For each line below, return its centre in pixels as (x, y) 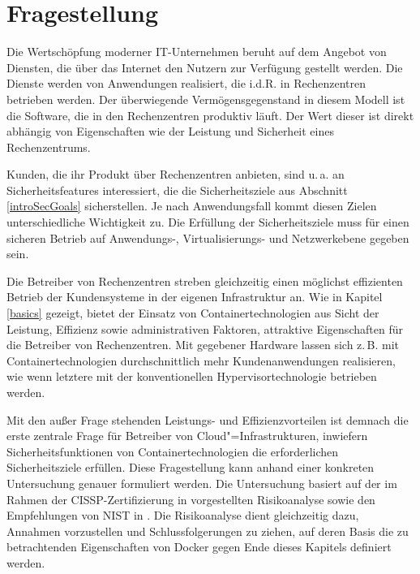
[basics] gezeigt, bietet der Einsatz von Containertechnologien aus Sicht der (193, 313)
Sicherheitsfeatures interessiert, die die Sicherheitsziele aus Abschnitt (177, 190)
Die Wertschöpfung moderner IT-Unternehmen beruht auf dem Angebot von (197, 52)
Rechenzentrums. (49, 147)
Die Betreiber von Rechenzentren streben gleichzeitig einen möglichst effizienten (205, 281)
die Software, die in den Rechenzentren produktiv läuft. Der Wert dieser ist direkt (210, 115)
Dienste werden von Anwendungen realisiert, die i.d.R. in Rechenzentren (186, 83)
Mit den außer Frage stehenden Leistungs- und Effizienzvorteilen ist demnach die (208, 419)
